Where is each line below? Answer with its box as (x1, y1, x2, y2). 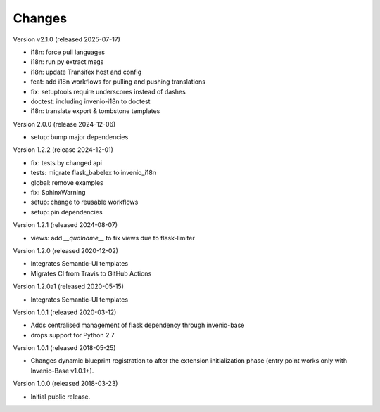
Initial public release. (30, 392, 91, 401)
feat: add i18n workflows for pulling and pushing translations (30, 77, 205, 86)
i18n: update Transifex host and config (30, 67, 142, 76)
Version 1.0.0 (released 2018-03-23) (13, 380, 118, 388)
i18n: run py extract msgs (30, 58, 104, 66)
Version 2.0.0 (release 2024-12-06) (13, 120, 116, 128)
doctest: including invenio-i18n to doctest (30, 97, 151, 105)
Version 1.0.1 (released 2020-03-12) (13, 308, 117, 316)
